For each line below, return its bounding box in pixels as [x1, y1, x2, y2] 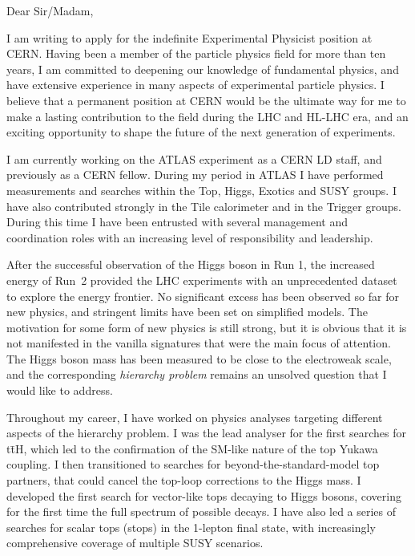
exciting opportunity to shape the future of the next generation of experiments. [6, 124, 396, 140]
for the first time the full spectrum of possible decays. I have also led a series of [6, 503, 397, 520]
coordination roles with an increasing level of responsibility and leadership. [6, 229, 373, 246]
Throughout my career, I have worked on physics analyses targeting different [6, 408, 383, 425]
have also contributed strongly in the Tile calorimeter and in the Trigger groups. [6, 197, 401, 214]
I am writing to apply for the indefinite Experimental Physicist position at [6, 29, 373, 46]
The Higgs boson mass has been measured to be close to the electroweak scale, [6, 350, 392, 367]
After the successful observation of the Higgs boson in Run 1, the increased [6, 256, 375, 273]
